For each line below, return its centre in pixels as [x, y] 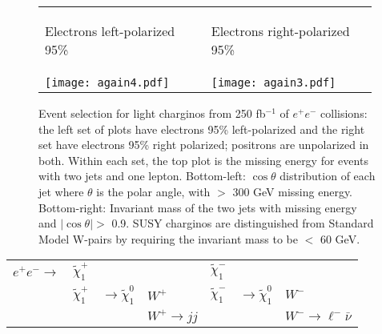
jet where [61, 191]
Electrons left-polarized [110, 31]
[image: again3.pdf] [273, 82]
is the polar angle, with [153, 191]
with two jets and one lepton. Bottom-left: [142, 176]
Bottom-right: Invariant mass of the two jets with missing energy [198, 207]
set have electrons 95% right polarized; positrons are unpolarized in [204, 145]
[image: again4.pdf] [107, 82]
